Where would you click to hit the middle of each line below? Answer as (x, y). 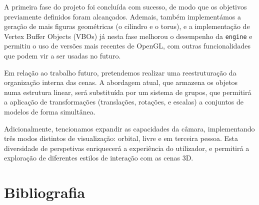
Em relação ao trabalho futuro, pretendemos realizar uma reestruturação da (120, 72)
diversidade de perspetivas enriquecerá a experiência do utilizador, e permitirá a (127, 148)
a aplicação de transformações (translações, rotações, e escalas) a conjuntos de (124, 102)
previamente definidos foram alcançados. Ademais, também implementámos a (123, 16)
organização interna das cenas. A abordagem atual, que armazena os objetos (121, 82)
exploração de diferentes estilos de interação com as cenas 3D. (99, 158)
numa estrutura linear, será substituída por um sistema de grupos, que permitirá (128, 92)
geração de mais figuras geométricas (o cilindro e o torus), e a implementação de (127, 26)
